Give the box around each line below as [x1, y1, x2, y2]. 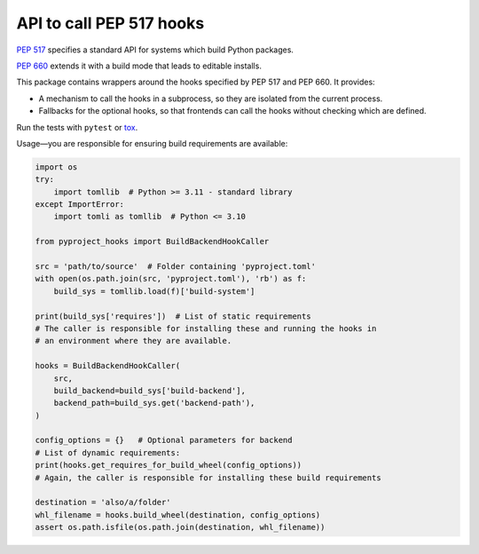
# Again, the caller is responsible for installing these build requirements [35, 472, 381, 483]
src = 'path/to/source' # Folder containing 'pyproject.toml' [35, 262, 317, 271]
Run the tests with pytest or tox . [16, 122, 138, 132]
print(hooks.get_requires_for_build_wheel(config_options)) [35, 460, 302, 471]
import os [35, 162, 78, 172]
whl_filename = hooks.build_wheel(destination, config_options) [35, 510, 321, 519]
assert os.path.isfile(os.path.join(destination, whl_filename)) [35, 522, 326, 533]
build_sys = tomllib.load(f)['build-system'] [53, 286, 255, 297]
